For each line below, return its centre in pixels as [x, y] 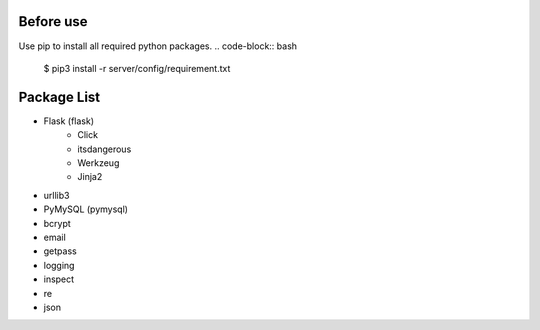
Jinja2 [90, 177]
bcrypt [57, 223]
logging [59, 265]
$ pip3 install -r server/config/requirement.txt [137, 68]
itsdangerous [104, 149]
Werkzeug [98, 162]
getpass [60, 251]
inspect [59, 279]
